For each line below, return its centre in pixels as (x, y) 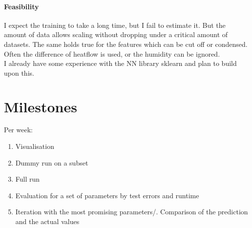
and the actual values (47, 221)
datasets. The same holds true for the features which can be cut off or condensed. (126, 44)
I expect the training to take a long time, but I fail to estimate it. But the (115, 25)
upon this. (19, 73)
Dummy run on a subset (52, 162)
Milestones (41, 106)
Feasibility (21, 6)
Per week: (18, 130)
